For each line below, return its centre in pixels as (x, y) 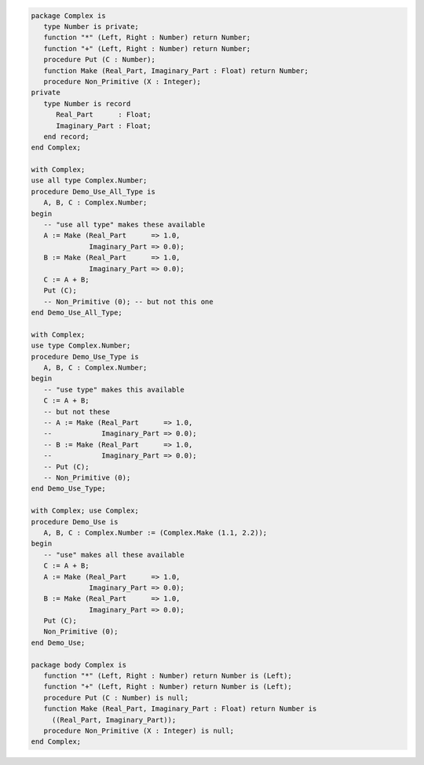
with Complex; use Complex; (85, 511)
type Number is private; (91, 26)
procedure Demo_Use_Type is (85, 357)
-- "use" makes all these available (114, 555)
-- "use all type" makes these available (124, 225)
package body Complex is (79, 665)
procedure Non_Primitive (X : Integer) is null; (139, 730)
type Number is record (87, 103)
